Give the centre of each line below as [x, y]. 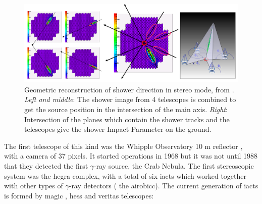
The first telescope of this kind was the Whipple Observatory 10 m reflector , [123, 146]
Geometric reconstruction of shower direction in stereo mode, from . [129, 89]
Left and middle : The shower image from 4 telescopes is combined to [130, 99]
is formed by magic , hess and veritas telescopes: [79, 195]
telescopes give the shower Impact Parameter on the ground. [118, 129]
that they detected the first [46, 166]
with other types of [34, 186]
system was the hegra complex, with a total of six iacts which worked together [125, 175]
